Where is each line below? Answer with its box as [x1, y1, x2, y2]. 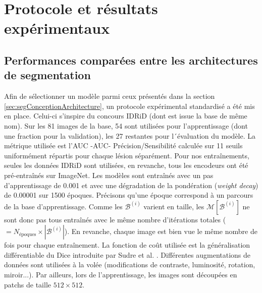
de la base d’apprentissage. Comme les [4, 201, 123, 211]
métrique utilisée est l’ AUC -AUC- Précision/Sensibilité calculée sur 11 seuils [4, 140, 243, 151]
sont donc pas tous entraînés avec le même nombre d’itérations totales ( [4, 214, 226, 224]
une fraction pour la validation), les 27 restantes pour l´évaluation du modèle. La [4, 130, 256, 141]
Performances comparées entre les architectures [4, 52, 258, 68]
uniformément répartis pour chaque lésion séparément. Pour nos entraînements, [4, 150, 249, 160]
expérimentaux [4, 18, 110, 38]
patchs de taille [4, 279, 51, 289]
